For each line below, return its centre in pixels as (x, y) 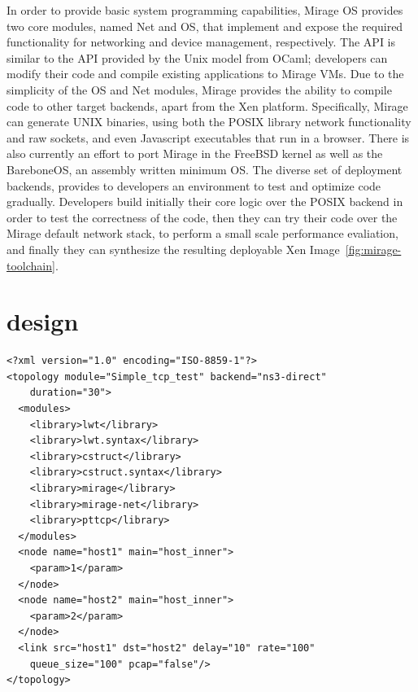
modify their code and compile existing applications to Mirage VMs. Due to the (205, 74)
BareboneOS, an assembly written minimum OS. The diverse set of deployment (205, 169)
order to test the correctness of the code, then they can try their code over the (202, 217)
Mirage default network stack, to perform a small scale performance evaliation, (202, 233)
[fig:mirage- (373, 249)
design (43, 321)
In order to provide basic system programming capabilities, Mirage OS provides (205, 10)
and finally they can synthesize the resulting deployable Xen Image (173, 249)
